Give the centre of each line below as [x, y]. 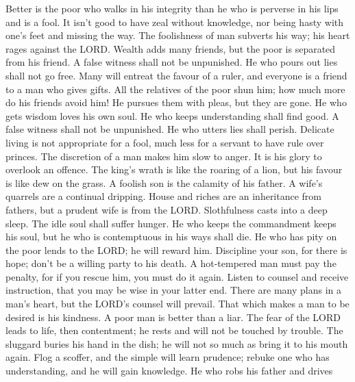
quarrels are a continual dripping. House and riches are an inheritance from [164, 196]
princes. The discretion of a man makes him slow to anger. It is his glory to [164, 156]
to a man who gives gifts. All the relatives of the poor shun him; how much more [175, 89]
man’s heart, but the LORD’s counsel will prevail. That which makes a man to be [177, 304]
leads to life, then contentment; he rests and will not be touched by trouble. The [174, 330]
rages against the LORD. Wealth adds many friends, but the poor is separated [171, 48]
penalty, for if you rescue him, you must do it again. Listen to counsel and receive [177, 276]
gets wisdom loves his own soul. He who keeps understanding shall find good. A [172, 115]
